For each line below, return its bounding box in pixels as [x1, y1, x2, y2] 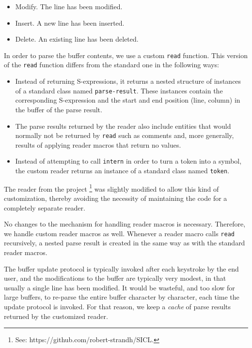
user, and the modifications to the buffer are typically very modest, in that [4, 273, 226, 283]
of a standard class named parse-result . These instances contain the [15, 85, 223, 95]
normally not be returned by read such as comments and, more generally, [15, 130, 234, 140]
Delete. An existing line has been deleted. [15, 34, 139, 44]
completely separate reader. [4, 202, 85, 212]
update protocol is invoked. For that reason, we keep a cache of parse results [4, 301, 231, 311]
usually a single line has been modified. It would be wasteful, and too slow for [4, 282, 235, 292]
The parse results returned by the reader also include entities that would [15, 121, 231, 131]
